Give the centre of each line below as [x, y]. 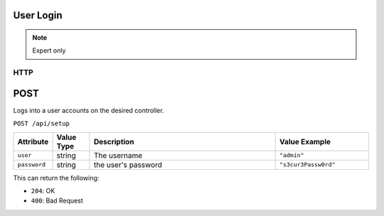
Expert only [49, 50]
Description [114, 141]
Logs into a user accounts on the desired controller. [89, 110]
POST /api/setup [42, 124]
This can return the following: [56, 178]
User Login [38, 15]
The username [118, 155]
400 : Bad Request [57, 201]
